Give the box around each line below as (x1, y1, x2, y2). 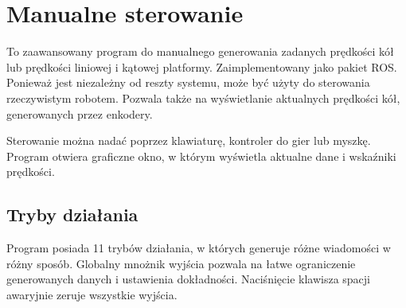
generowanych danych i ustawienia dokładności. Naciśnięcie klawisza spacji (6, 271, 370, 287)
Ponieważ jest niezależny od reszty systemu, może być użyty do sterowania (6, 74, 370, 91)
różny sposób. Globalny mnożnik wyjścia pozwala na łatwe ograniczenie (6, 255, 356, 271)
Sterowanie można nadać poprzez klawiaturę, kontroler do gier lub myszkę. (6, 132, 371, 149)
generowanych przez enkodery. (6, 105, 153, 122)
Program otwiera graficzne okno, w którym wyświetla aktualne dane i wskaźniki (6, 147, 396, 164)
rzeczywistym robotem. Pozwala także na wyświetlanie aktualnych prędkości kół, (6, 89, 400, 106)
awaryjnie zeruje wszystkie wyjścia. (6, 286, 178, 302)
